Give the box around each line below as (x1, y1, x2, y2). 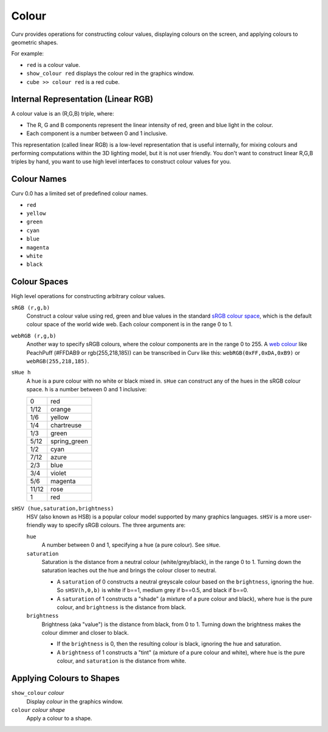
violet (50, 469, 67, 477)
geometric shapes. (11, 38, 58, 46)
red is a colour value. (26, 61, 80, 68)
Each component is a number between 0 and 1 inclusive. (26, 130, 168, 137)
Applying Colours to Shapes (11, 673, 120, 684)
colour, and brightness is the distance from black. (56, 603, 186, 611)
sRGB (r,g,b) (11, 304, 50, 311)
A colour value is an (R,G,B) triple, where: (11, 110, 115, 117)
